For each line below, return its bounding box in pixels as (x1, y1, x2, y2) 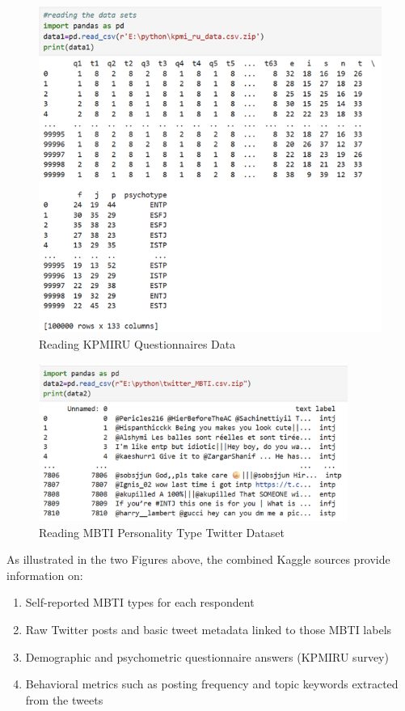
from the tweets (25, 691, 103, 708)
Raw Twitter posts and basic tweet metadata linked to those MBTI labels (25, 621, 392, 637)
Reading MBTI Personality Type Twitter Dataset (39, 523, 285, 540)
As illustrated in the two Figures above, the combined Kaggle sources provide (6, 551, 390, 568)
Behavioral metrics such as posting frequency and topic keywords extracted (25, 675, 399, 692)
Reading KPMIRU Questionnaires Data (39, 335, 236, 352)
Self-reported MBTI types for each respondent (25, 594, 255, 611)
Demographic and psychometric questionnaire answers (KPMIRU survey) (25, 648, 389, 665)
